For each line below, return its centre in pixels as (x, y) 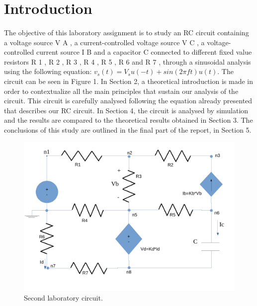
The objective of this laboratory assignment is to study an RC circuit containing (127, 32)
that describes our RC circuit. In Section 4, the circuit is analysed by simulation (126, 110)
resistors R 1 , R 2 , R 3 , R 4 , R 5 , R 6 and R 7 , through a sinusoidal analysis (128, 61)
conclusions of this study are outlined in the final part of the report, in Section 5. (128, 129)
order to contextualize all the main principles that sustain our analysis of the (121, 91)
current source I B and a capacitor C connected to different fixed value (144, 52)
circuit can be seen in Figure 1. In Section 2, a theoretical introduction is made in (129, 81)
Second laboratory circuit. (63, 297)
